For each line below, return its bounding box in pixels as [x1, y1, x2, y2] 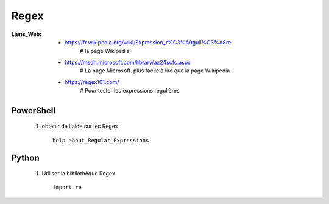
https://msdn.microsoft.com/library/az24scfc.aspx [65, 58, 191, 66]
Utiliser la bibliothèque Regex [41, 170, 115, 177]
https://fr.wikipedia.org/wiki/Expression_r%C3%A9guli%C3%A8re [65, 38, 232, 46]
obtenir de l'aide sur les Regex [41, 122, 118, 130]
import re [52, 184, 82, 191]
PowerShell [11, 105, 56, 116]
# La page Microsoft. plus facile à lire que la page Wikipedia [80, 67, 230, 74]
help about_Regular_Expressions [52, 137, 149, 144]
